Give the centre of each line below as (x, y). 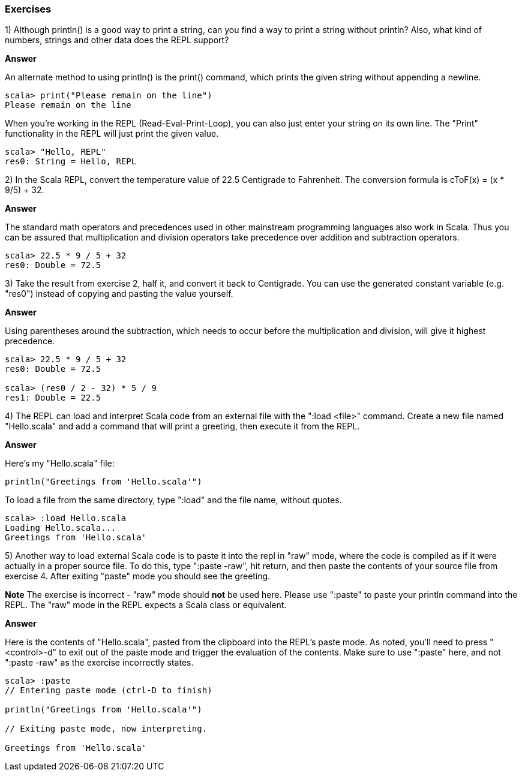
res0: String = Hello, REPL (71, 162)
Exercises (28, 9)
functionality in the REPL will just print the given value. (112, 134)
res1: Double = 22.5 (53, 398)
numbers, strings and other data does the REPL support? (117, 40)
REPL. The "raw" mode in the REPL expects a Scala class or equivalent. (146, 605)
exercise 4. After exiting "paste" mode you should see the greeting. (138, 576)
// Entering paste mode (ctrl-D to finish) (109, 691)
